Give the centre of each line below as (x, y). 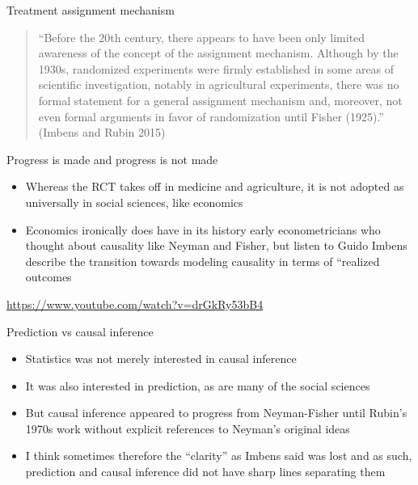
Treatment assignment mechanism (91, 10)
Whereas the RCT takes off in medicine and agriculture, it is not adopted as (215, 186)
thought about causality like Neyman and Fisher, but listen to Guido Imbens (216, 245)
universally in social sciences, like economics (134, 202)
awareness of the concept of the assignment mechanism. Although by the (218, 53)
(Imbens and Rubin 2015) (102, 132)
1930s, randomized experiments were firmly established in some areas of (216, 68)
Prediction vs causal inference (80, 331)
